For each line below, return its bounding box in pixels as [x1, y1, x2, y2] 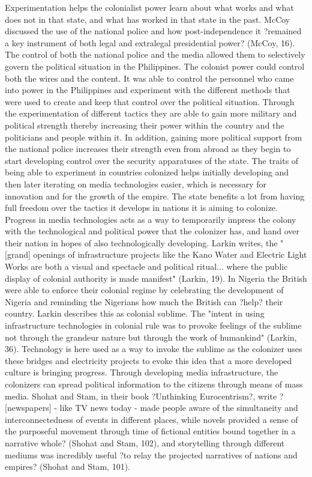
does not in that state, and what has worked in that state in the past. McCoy [5, 13, 290, 25]
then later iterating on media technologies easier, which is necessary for [5, 177, 267, 190]
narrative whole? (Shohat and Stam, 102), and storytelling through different [5, 436, 285, 449]
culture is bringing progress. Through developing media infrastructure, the [5, 366, 278, 378]
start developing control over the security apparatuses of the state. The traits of [5, 154, 299, 166]
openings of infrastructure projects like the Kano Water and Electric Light [33, 248, 307, 261]
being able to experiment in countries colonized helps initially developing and [5, 166, 289, 178]
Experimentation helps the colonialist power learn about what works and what [5, 1, 294, 13]
